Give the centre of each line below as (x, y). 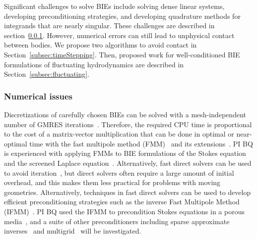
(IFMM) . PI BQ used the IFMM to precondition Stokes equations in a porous (124, 211)
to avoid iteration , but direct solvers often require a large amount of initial (119, 172)
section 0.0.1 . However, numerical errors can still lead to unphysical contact (119, 35)
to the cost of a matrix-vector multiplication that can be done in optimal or (119, 134)
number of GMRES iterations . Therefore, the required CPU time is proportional (128, 124)
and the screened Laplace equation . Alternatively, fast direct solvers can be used (128, 163)
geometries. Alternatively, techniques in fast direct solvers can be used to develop (128, 192)
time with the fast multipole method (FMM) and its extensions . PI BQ (141, 143)
